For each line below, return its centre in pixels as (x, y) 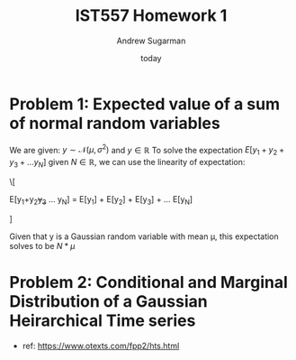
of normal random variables (115, 123)
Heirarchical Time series (103, 320)
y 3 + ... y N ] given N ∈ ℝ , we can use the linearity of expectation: (127, 163)
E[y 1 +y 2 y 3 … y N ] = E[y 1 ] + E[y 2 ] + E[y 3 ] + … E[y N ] (101, 200)
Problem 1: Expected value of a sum (145, 104)
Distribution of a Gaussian (109, 301)
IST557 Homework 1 (151, 16)
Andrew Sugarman (151, 41)
